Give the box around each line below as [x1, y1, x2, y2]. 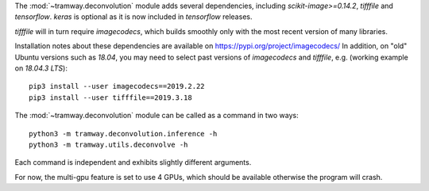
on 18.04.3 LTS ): [14, 63, 68, 73]
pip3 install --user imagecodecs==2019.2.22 [29, 82, 206, 91]
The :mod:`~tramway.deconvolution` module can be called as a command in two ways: [14, 111, 300, 120]
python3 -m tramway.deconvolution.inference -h [29, 129, 218, 138]
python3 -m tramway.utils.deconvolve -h [29, 139, 188, 149]
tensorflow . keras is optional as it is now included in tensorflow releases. [14, 12, 253, 21]
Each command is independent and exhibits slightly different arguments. [14, 158, 252, 167]
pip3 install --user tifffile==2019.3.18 [29, 93, 192, 102]
